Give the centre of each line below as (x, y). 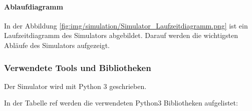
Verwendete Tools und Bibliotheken (78, 67)
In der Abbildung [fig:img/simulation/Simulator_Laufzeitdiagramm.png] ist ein (126, 25)
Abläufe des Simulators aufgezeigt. (57, 45)
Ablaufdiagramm (34, 6)
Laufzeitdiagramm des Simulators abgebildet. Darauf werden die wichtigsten (121, 35)
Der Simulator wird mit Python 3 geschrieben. (75, 86)
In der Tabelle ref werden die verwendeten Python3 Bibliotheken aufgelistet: (121, 103)
